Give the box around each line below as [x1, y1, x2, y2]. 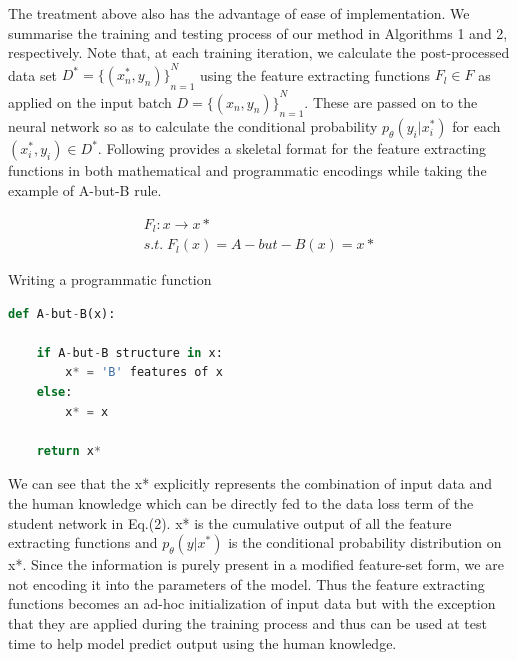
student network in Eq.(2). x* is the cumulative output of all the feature [8, 512, 452, 533]
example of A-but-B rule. [8, 179, 162, 200]
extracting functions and [8, 532, 158, 553]
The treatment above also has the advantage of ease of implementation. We [8, 3, 470, 23]
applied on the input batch [8, 91, 172, 112]
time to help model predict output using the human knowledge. [8, 632, 397, 653]
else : [36, 385, 73, 400]
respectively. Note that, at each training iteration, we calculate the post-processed [8, 42, 510, 63]
